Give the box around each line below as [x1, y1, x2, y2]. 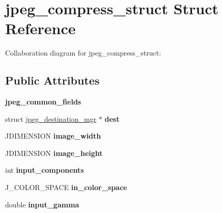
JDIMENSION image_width [5, 130, 101, 141]
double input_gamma [5, 199, 79, 209]
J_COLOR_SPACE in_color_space [5, 182, 127, 193]
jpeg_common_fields [5, 96, 81, 107]
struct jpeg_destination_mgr [5, 113, 97, 124]
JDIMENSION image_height [5, 147, 103, 158]
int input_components [5, 165, 84, 175]
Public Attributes [5, 72, 100, 88]
